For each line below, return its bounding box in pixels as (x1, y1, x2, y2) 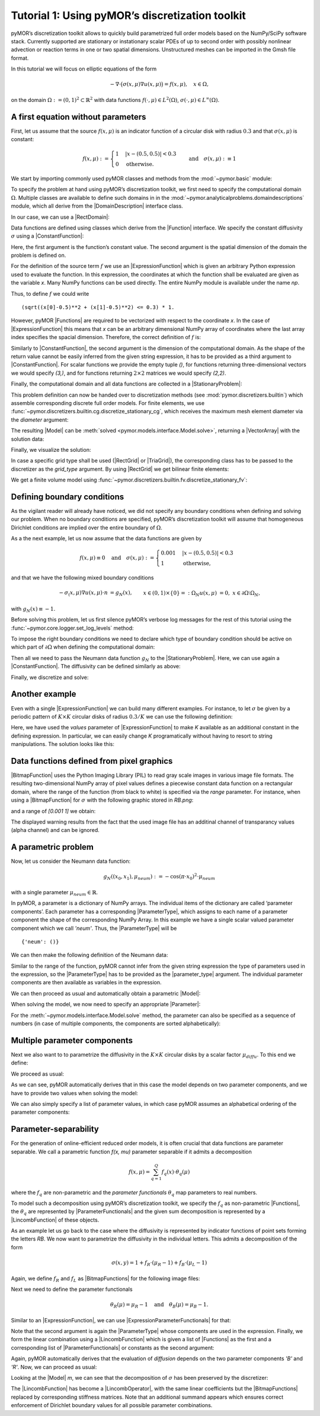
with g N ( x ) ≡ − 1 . (11, 605, 56, 614)
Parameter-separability (11, 1124, 99, 1134)
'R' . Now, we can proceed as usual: (11, 1363, 97, 1370)
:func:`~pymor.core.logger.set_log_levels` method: (11, 624, 134, 632)
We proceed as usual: (11, 1070, 65, 1077)
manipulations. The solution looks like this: (11, 741, 115, 748)
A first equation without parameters (11, 111, 146, 122)
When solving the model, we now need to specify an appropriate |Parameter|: (11, 1001, 201, 1008)
